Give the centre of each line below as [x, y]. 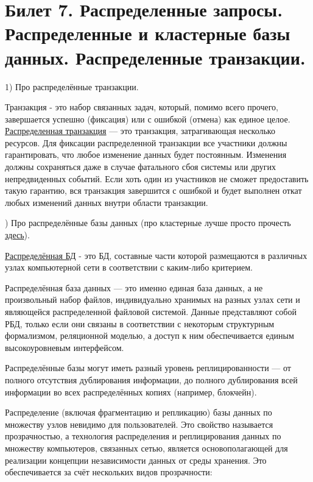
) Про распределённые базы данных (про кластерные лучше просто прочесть [148, 223]
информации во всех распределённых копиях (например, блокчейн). [131, 392]
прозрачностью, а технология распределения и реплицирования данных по [143, 436]
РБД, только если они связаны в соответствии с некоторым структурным [140, 323]
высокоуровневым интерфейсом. [65, 347]
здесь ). [17, 235]
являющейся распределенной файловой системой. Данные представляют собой [151, 311]
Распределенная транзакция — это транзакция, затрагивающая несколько [140, 131]
